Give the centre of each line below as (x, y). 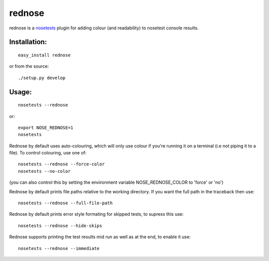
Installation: (28, 42)
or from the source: (29, 66)
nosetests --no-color (44, 171)
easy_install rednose (44, 55)
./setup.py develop (42, 78)
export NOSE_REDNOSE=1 (46, 128)
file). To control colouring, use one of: (48, 153)
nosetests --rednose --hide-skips (60, 226)
